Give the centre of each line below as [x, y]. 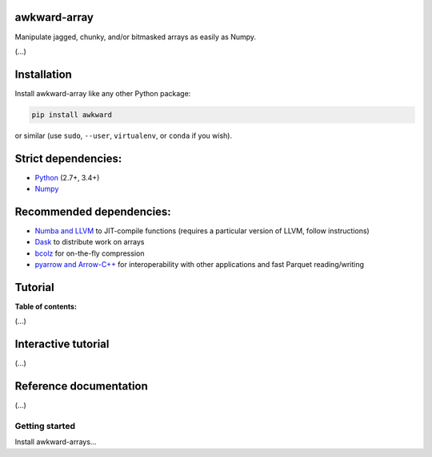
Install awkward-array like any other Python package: [103, 93]
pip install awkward [72, 115]
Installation [43, 74]
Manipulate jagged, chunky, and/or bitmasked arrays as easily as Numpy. [135, 37]
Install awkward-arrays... [56, 442]
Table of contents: [46, 307]
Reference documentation [81, 386]
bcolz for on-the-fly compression [90, 253]
